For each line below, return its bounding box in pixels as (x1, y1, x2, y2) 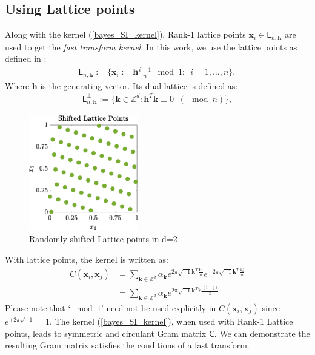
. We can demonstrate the (214, 326, 310, 339)
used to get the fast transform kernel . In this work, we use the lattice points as (5, 40, 297, 53)
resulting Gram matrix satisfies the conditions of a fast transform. (5, 339, 250, 351)
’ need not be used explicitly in (101, 302, 216, 314)
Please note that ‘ (5, 302, 71, 314)
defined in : (5, 52, 47, 65)
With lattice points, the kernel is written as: (5, 252, 168, 265)
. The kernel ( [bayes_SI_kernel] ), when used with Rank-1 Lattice (49, 315, 293, 328)
